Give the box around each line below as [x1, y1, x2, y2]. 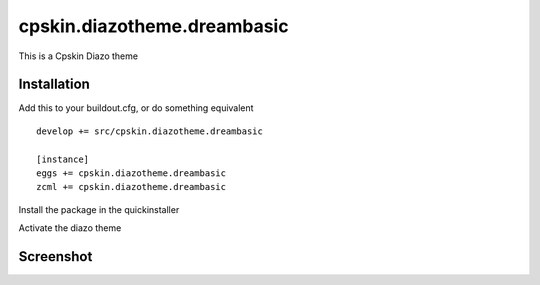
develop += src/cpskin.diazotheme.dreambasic [36, 125, 264, 137]
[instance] [36, 153, 90, 165]
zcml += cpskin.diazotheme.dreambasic [36, 181, 227, 193]
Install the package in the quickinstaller [18, 203, 180, 215]
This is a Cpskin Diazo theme [18, 50, 139, 62]
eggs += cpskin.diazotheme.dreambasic [36, 168, 227, 179]
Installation [18, 76, 90, 93]
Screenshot [18, 248, 93, 265]
